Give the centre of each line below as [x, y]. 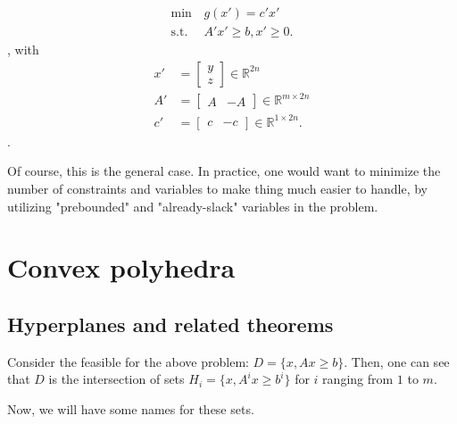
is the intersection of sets [116, 379]
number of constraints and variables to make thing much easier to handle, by [218, 188]
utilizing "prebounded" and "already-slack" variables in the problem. [193, 206]
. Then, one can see [397, 361]
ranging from [358, 379]
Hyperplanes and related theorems [170, 324]
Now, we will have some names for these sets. [131, 408]
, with [23, 50]
